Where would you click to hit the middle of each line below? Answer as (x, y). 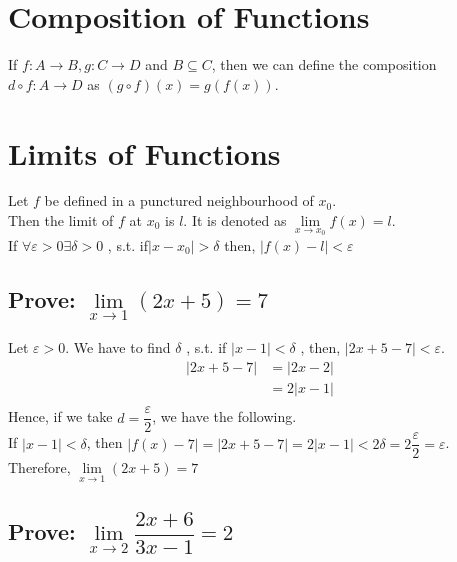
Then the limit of (61, 220)
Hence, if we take (60, 416)
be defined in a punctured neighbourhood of (179, 200)
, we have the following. (224, 416)
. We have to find (118, 347)
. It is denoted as (235, 220)
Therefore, (39, 467)
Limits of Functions (144, 152)
